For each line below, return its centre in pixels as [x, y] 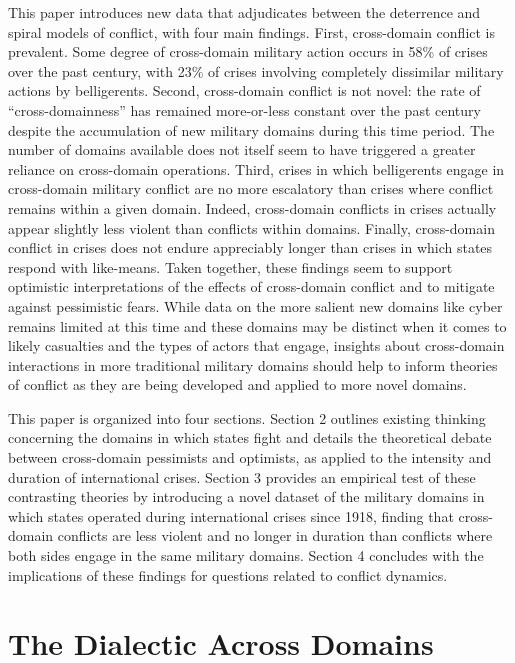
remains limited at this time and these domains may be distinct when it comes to [257, 325]
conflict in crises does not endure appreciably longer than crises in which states [250, 247]
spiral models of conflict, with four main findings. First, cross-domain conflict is [252, 31]
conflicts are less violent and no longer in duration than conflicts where [275, 535]
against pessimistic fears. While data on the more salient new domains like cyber [255, 305]
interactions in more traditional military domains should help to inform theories [253, 364]
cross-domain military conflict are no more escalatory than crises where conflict [251, 188]
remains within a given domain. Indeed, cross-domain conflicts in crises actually [252, 207]
